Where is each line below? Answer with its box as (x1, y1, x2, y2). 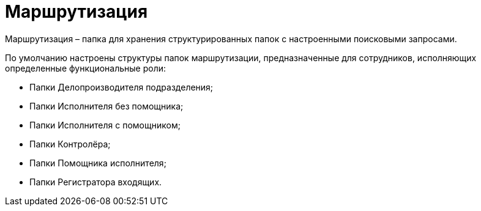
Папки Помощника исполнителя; (29, 157, 166, 168)
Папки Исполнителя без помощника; (29, 100, 184, 111)
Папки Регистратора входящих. (29, 176, 162, 187)
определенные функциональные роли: (5, 62, 166, 73)
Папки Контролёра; (29, 138, 111, 149)
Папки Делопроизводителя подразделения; (29, 81, 214, 92)
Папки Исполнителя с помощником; (29, 119, 181, 130)
